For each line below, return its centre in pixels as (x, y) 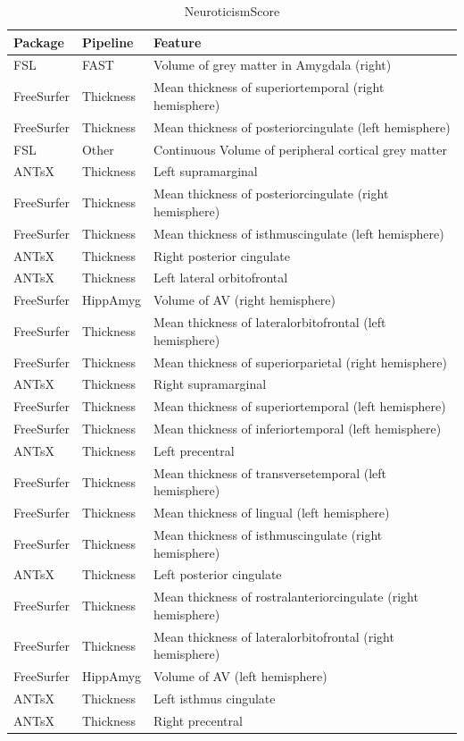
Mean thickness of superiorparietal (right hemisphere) (300, 362)
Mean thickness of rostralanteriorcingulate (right (286, 597)
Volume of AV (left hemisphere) (240, 676)
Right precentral (198, 720)
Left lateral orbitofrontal (221, 278)
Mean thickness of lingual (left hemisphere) (272, 513)
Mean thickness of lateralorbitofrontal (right (274, 636)
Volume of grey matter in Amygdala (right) (273, 65)
